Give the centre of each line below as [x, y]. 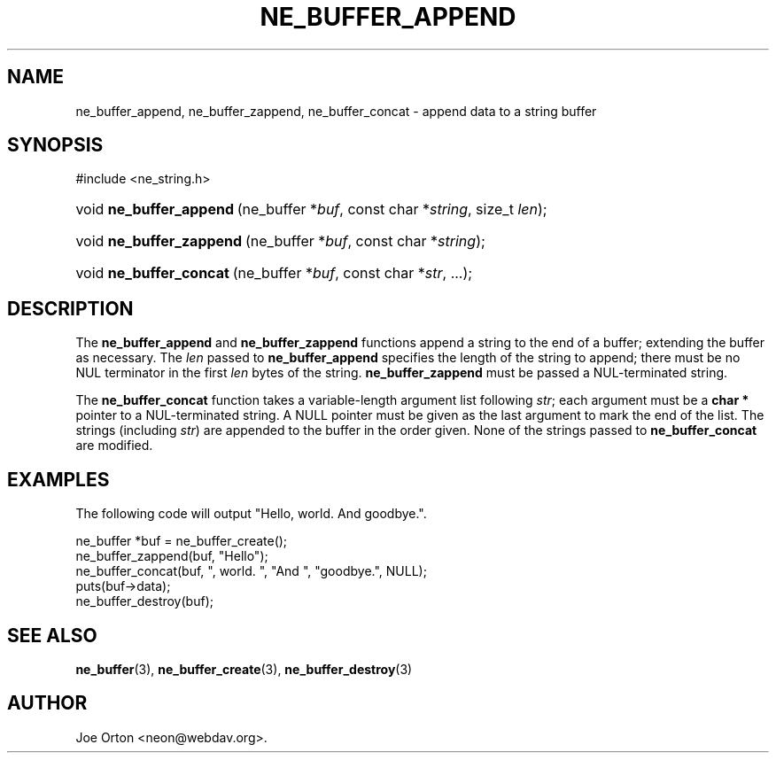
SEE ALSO [52, 635]
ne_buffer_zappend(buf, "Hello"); [172, 556]
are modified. [114, 446]
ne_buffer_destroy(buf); [144, 601]
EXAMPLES [58, 479]
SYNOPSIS [55, 145]
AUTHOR [47, 703]
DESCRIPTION [70, 308]
